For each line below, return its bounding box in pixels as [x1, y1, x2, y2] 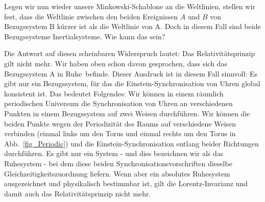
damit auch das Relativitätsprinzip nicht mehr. [4, 188, 151, 198]
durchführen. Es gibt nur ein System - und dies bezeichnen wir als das [4, 148, 224, 159]
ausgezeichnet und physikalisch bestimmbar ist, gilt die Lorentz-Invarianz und [4, 178, 248, 189]
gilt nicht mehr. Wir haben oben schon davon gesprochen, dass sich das [4, 58, 227, 68]
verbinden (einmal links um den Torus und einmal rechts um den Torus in [4, 128, 236, 139]
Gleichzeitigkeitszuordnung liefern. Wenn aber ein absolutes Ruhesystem [4, 168, 230, 179]
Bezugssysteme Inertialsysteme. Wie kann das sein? [4, 31, 165, 41]
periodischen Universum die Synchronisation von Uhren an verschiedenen [4, 98, 233, 109]
